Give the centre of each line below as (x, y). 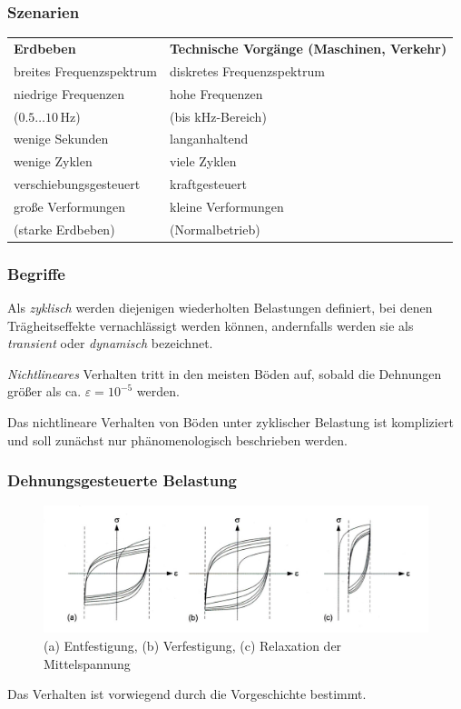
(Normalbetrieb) (215, 229)
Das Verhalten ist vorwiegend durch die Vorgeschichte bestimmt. (187, 694)
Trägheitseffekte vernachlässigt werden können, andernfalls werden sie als (211, 325)
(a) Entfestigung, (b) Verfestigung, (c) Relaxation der (193, 645)
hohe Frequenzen (216, 93)
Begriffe (36, 273)
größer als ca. (44, 391)
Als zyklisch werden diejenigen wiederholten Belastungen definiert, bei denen (220, 308)
